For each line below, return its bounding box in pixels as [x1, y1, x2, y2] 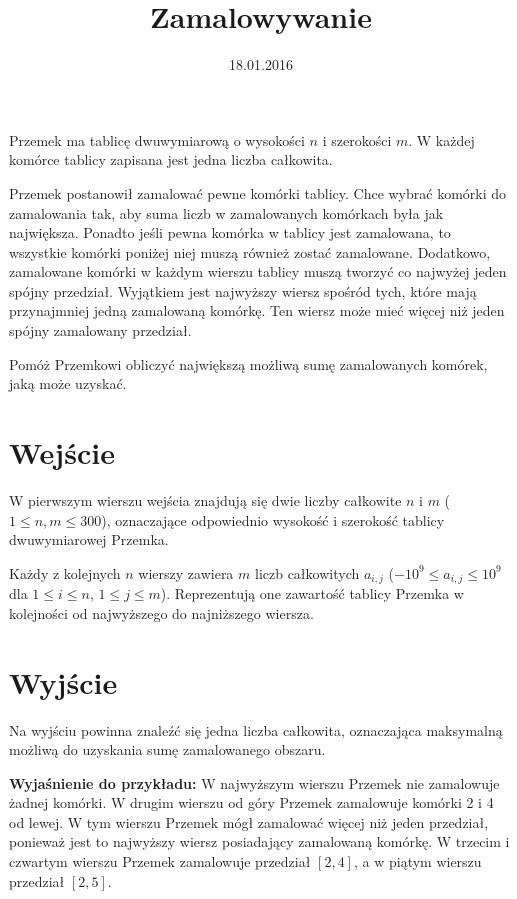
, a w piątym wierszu [353, 851, 482, 872]
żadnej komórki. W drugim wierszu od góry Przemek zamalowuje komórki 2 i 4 [9, 792, 494, 813]
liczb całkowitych [254, 562, 360, 583]
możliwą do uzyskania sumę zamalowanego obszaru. [9, 739, 326, 760]
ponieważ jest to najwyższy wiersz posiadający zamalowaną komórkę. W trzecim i [9, 831, 510, 852]
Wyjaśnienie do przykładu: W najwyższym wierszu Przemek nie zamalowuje [9, 772, 500, 793]
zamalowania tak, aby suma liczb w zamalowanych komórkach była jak [9, 202, 444, 223]
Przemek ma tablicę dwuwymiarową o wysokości [9, 129, 305, 150]
